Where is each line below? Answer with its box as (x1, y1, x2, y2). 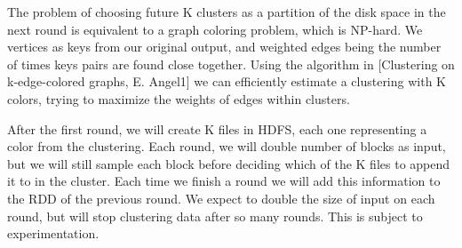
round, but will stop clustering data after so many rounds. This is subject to (7, 206, 423, 225)
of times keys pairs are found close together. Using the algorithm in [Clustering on (7, 54, 455, 73)
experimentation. (7, 224, 100, 243)
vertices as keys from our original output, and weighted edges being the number (7, 37, 442, 56)
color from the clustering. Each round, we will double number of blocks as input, (7, 137, 446, 156)
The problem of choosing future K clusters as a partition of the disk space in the (7, 3, 446, 20)
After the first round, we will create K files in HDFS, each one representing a (7, 119, 427, 138)
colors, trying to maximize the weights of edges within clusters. (7, 89, 350, 108)
